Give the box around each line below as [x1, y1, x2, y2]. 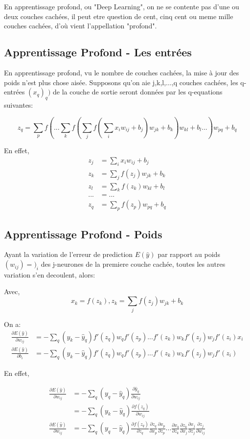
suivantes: [4, 99, 33, 110]
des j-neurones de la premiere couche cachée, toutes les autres [41, 259, 226, 269]
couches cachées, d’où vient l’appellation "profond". [4, 21, 157, 31]
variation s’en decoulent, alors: [4, 270, 95, 280]
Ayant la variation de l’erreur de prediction [4, 249, 133, 259]
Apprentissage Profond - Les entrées [4, 45, 192, 60]
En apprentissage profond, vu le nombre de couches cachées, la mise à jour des [4, 67, 239, 77]
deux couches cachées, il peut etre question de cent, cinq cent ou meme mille [4, 11, 233, 21]
